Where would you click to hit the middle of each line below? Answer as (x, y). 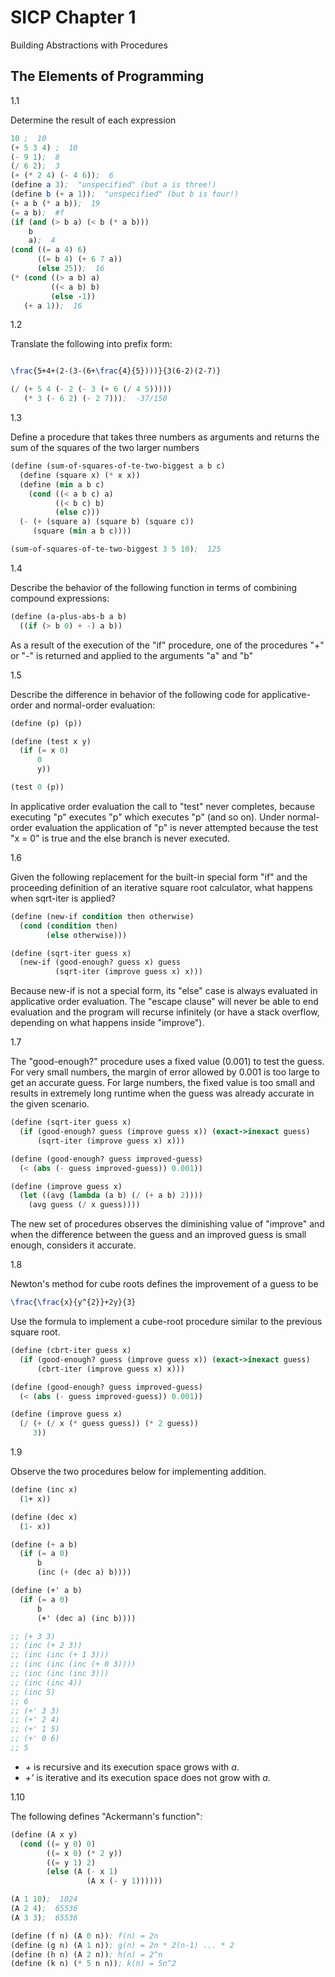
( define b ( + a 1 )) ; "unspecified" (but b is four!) (125, 194)
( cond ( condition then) (68, 926)
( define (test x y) (51, 741)
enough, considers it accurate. (73, 1245)
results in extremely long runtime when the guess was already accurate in (162, 1093)
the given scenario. (50, 1104)
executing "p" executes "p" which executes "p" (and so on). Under (147, 817)
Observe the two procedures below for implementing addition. (138, 1471)
